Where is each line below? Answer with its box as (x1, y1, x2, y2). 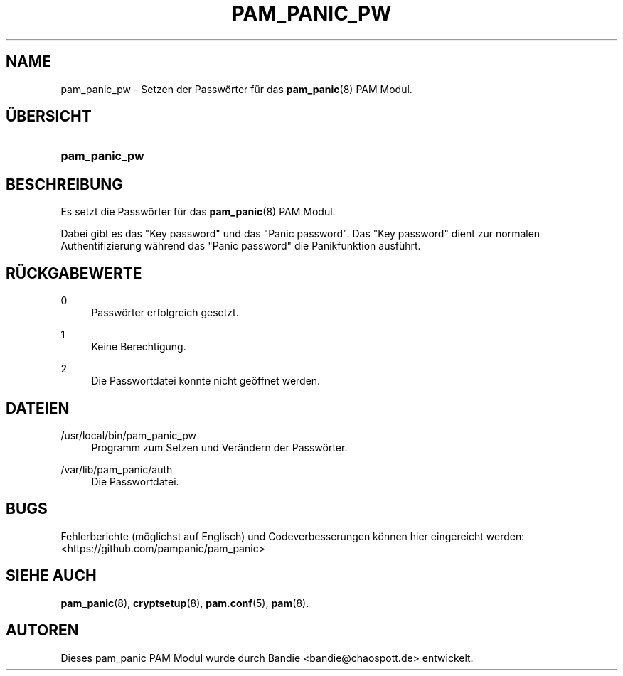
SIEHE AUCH (6, 567, 97, 585)
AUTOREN (6, 621, 79, 640)
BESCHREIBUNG (6, 175, 124, 193)
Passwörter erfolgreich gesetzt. (91, 306, 239, 319)
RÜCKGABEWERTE (6, 264, 142, 282)
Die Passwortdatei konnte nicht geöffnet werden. (91, 375, 321, 387)
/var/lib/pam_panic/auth (60, 463, 173, 476)
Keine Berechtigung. (91, 340, 186, 353)
